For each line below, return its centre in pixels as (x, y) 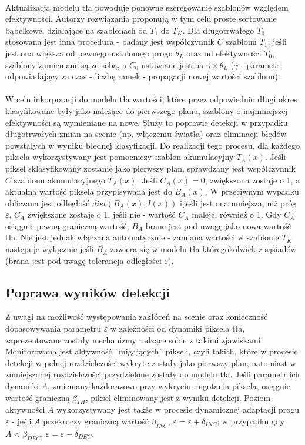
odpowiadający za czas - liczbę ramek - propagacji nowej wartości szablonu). (143, 76)
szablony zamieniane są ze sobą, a (66, 64)
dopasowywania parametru (53, 328)
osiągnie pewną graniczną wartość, (67, 225)
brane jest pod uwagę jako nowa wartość (218, 225)
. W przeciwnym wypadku (252, 191)
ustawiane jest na (172, 64)
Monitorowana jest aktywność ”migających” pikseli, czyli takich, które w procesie (152, 351)
